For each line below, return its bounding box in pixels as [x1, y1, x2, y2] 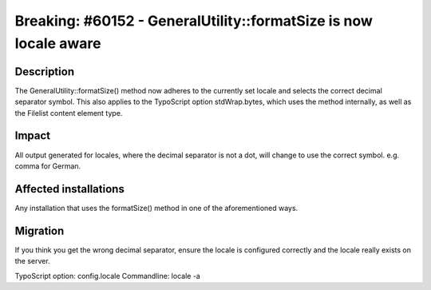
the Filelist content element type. [14, 108, 123, 117]
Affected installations [14, 182, 125, 196]
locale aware [14, 34, 101, 52]
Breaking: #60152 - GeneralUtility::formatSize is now [14, 12, 373, 30]
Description [14, 65, 75, 78]
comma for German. [14, 161, 81, 171]
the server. [14, 256, 51, 266]
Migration [14, 224, 65, 237]
